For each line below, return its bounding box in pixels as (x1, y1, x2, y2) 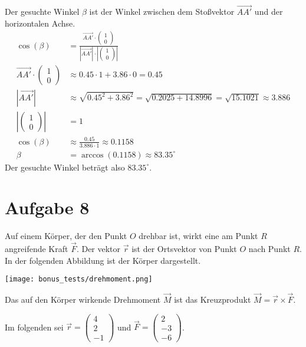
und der (254, 5, 283, 18)
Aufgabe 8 (5, 195, 90, 220)
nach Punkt (248, 243, 291, 255)
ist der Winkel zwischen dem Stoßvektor (89, 5, 235, 18)
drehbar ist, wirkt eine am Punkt (139, 230, 258, 242)
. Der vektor (76, 243, 121, 255)
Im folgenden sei (5, 320, 64, 333)
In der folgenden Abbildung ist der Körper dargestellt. (5, 254, 201, 266)
